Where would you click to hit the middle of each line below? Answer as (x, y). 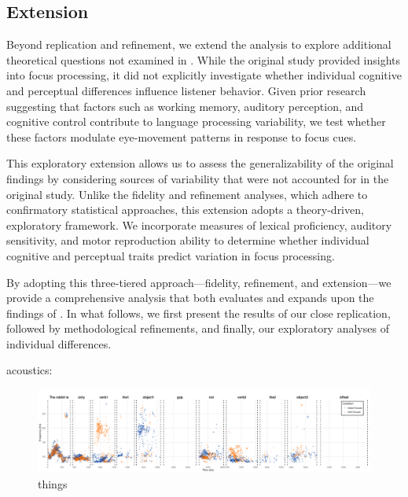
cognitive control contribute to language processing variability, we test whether (196, 121)
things (53, 483)
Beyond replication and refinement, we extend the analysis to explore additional (199, 44)
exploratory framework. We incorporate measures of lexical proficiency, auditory (199, 225)
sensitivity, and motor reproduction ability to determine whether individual (188, 240)
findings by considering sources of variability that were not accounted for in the (198, 178)
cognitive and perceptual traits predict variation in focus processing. (171, 255)
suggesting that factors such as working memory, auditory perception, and (185, 106)
